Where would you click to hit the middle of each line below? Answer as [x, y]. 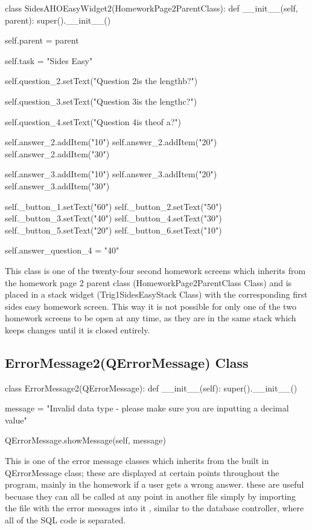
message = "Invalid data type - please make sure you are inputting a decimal [147, 408]
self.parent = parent [42, 40]
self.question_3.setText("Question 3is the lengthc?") [101, 101]
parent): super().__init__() [58, 20]
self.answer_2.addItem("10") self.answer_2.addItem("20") [111, 142]
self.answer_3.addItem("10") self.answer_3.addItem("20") [111, 174]
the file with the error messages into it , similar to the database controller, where [154, 508]
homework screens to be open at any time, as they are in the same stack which [151, 318]
